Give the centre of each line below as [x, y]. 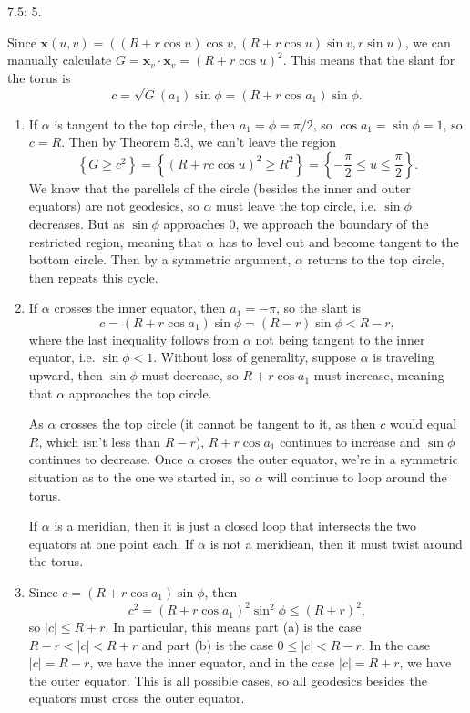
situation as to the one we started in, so [140, 477]
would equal [423, 424]
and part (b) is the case [207, 644]
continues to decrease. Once [106, 459]
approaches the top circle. [140, 393]
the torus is [39, 77]
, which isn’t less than [100, 441]
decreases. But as [77, 223]
